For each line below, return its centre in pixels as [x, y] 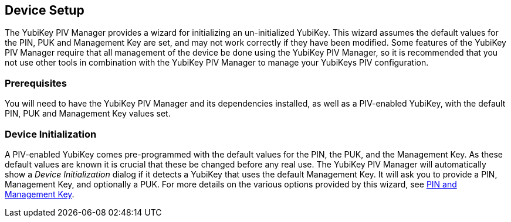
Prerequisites [36, 83]
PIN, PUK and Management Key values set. [88, 114]
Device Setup [45, 10]
